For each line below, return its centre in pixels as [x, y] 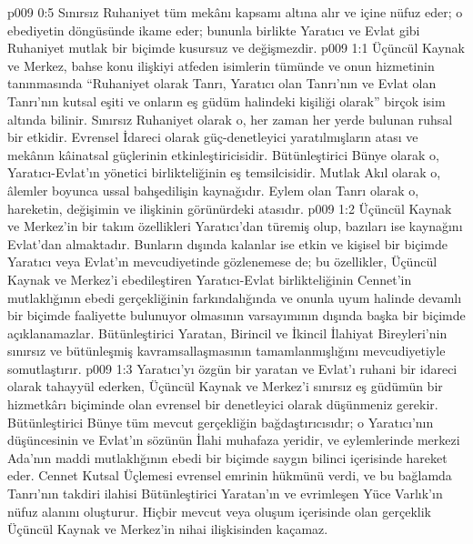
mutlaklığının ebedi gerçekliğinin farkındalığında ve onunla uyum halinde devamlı [235, 297]
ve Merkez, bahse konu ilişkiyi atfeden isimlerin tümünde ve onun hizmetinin [221, 65]
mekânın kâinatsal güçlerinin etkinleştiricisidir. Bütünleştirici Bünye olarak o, [224, 154]
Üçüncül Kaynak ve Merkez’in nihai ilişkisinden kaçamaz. [168, 529]
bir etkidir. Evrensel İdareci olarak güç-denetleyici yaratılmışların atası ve [213, 137]
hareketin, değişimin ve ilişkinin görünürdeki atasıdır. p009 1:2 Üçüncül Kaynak [230, 208]
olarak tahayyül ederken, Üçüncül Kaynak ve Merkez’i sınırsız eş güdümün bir [225, 386]
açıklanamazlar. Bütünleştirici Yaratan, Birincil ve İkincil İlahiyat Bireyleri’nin [227, 332]
